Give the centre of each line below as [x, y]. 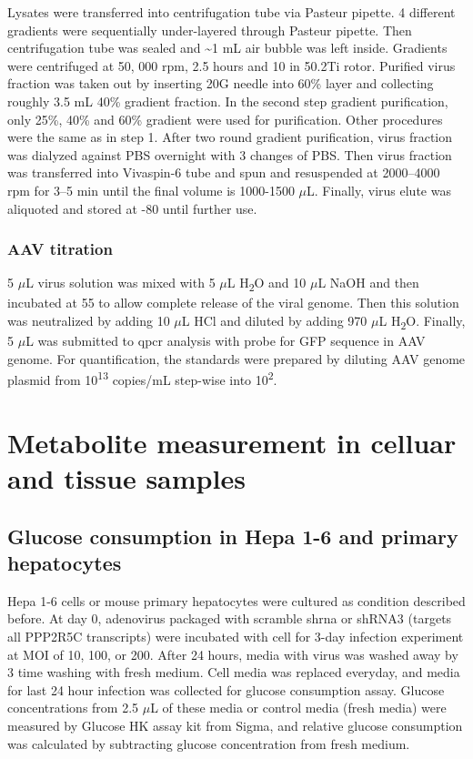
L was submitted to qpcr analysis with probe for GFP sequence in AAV [226, 341]
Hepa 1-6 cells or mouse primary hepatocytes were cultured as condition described [236, 600]
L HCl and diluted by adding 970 [274, 321]
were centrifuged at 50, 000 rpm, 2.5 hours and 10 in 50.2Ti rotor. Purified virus [231, 65]
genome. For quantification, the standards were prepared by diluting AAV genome [236, 358]
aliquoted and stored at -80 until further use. [132, 208]
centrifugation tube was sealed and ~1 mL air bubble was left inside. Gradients [227, 48]
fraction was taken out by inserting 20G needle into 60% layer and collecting [221, 83]
